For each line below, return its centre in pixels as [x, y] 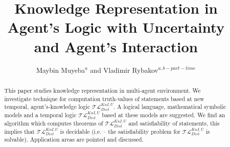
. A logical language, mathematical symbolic [170, 107]
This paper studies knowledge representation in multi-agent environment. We [102, 90]
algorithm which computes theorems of [54, 123]
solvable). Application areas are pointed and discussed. [74, 139]
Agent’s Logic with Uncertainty [116, 27]
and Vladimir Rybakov [124, 70]
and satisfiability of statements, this [174, 123]
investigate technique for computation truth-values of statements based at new [104, 98]
